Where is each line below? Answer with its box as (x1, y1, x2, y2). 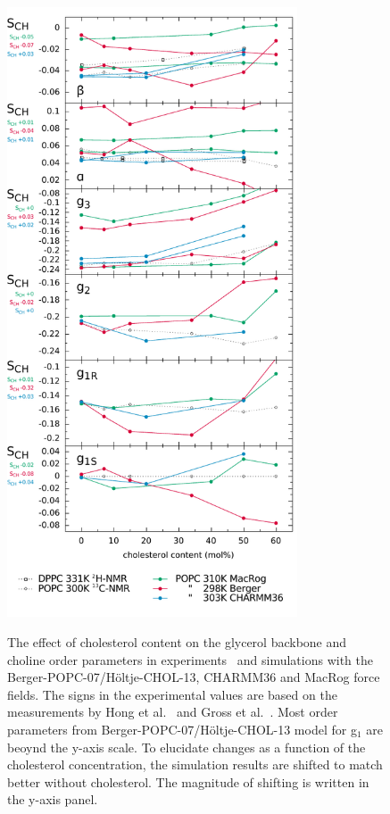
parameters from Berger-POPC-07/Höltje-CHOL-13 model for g (7, 719, 357, 738)
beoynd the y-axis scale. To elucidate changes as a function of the (7, 737, 366, 756)
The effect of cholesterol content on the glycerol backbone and (7, 633, 347, 652)
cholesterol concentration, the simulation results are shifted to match (7, 755, 383, 774)
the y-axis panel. (7, 790, 98, 809)
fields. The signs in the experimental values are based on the (7, 685, 337, 703)
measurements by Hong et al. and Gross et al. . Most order (7, 702, 338, 721)
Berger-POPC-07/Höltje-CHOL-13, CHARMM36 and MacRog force (7, 668, 380, 686)
